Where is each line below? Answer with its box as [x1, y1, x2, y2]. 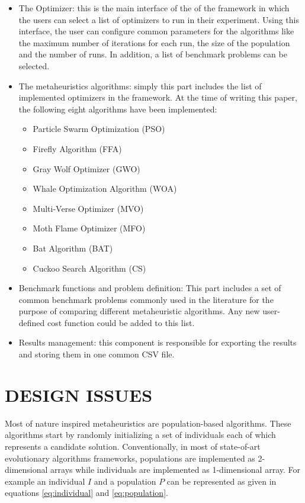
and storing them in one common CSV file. [18, 348, 175, 360]
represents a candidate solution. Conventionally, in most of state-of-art [5, 440, 261, 452]
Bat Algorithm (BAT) [33, 241, 113, 254]
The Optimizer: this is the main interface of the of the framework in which [18, 2, 290, 14]
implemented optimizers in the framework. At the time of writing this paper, [18, 91, 297, 104]
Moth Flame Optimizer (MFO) [33, 222, 146, 234]
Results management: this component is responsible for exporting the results [18, 336, 297, 349]
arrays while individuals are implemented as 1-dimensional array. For [50, 463, 301, 476]
